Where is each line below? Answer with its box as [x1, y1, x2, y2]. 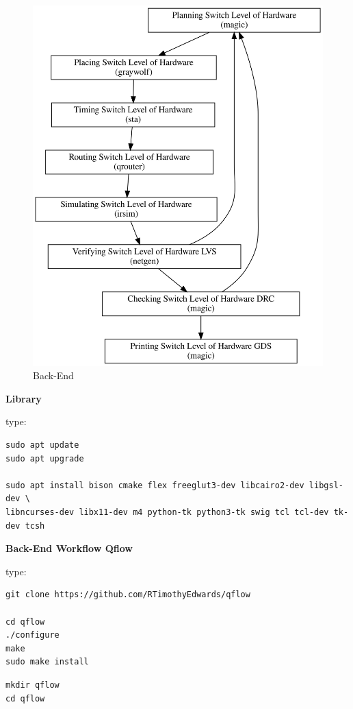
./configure [5, 630, 60, 640]
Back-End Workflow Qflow [5, 541, 133, 555]
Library [5, 391, 42, 405]
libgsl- [309, 480, 343, 490]
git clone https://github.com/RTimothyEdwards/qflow [5, 590, 250, 600]
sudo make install [5, 657, 89, 667]
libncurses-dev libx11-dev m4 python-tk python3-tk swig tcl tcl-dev [5, 507, 329, 517]
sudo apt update [5, 440, 79, 450]
